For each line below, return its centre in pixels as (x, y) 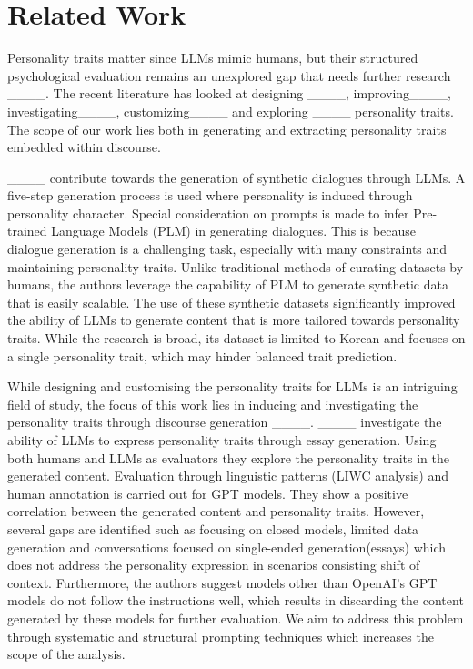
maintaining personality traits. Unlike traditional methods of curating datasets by (236, 266)
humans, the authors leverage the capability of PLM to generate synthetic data (228, 284)
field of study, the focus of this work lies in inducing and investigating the (213, 404)
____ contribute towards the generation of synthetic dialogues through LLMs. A (236, 177)
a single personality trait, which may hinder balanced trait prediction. (202, 355)
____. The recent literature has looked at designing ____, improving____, (229, 93)
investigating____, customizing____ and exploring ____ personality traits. (231, 111)
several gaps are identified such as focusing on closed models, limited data (213, 528)
